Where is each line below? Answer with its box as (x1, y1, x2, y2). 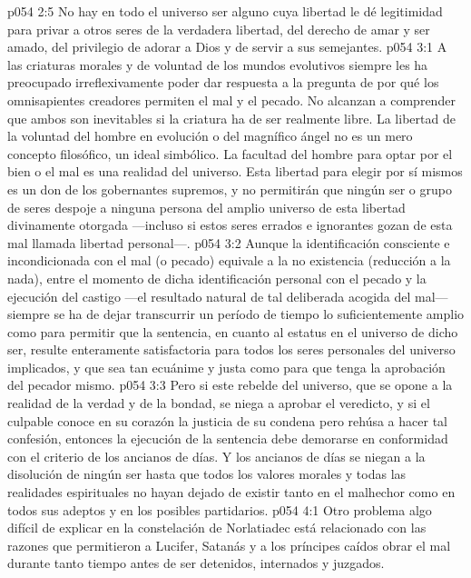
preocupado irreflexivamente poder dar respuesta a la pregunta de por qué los (7, 73, 439, 92)
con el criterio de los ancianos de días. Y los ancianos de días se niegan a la (7, 446, 426, 465)
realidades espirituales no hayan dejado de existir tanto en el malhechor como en (7, 483, 456, 502)
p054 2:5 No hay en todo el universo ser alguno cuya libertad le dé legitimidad (7, 2, 443, 20)
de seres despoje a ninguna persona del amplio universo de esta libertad (7, 197, 406, 216)
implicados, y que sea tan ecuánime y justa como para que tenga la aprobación (7, 357, 446, 376)
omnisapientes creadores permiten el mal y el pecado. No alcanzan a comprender (7, 90, 456, 109)
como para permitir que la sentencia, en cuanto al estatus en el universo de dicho (7, 322, 458, 341)
